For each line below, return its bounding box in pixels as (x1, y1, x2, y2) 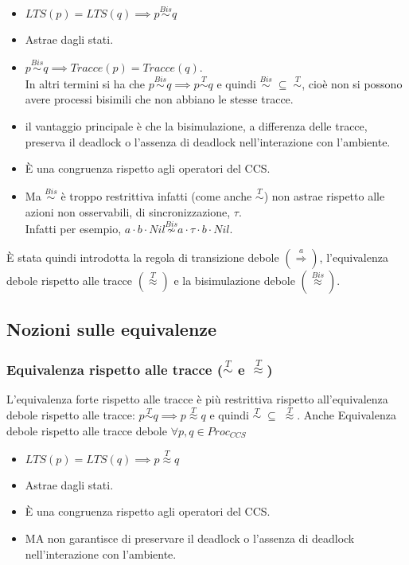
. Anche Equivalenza (297, 407, 396, 423)
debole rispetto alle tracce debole (6, 423, 167, 439)
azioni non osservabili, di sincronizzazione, (25, 203, 231, 220)
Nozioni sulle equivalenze (6, 317, 217, 341)
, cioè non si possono (302, 75, 403, 92)
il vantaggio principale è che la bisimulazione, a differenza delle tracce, (25, 118, 368, 134)
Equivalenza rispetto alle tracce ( (6, 359, 223, 379)
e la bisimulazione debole (173, 272, 295, 289)
